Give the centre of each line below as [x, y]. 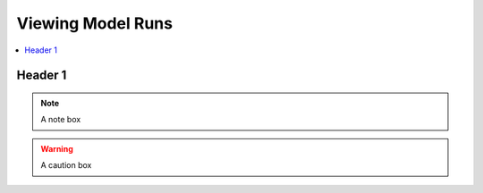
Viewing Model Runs [95, 23]
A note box [61, 120]
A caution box [66, 165]
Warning [57, 148]
